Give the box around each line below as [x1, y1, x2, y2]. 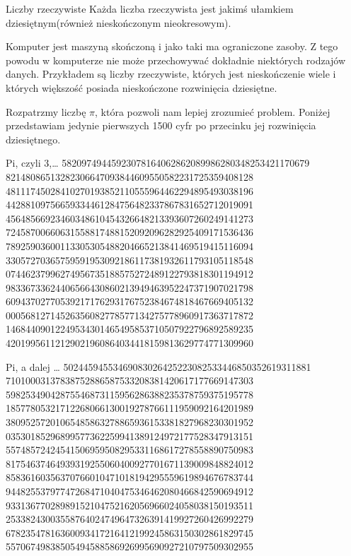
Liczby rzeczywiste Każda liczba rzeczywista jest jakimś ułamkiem [6, 1, 294, 16]
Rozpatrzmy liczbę [6, 104, 86, 119]
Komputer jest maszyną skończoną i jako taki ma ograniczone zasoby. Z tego [6, 39, 338, 54]
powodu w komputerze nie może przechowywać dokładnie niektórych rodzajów [6, 52, 346, 67]
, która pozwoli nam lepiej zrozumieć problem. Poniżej [95, 104, 330, 119]
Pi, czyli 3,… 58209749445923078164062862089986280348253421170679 [6, 155, 310, 170]
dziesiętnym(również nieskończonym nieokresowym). [6, 15, 231, 30]
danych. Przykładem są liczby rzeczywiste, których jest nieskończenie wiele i [6, 66, 336, 81]
